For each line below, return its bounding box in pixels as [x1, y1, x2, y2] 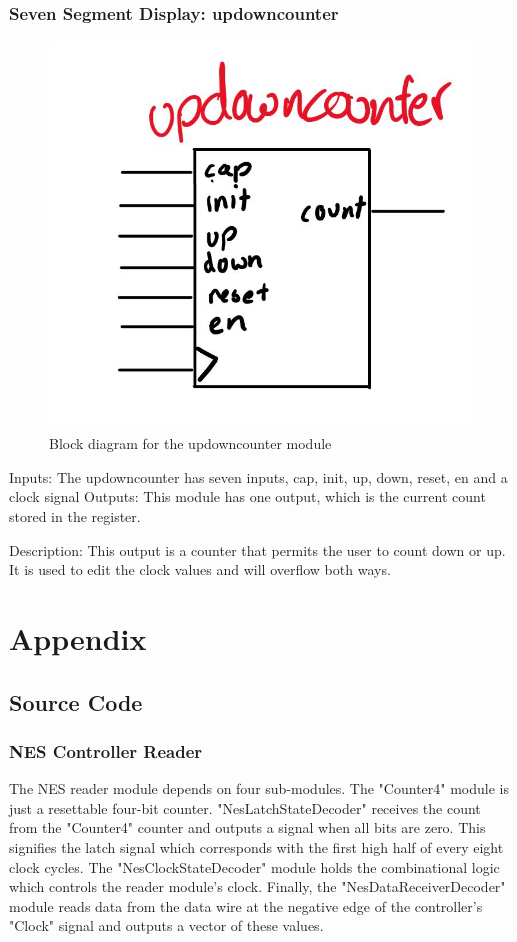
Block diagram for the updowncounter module [49, 433, 332, 454]
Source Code [9, 686, 143, 717]
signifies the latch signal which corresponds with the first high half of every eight [9, 836, 504, 857]
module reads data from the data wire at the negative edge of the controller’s [9, 895, 483, 916]
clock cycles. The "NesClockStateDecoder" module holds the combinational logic [9, 856, 500, 877]
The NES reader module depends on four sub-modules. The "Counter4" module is [9, 778, 509, 799]
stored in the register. [9, 506, 141, 526]
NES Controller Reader [9, 738, 203, 763]
